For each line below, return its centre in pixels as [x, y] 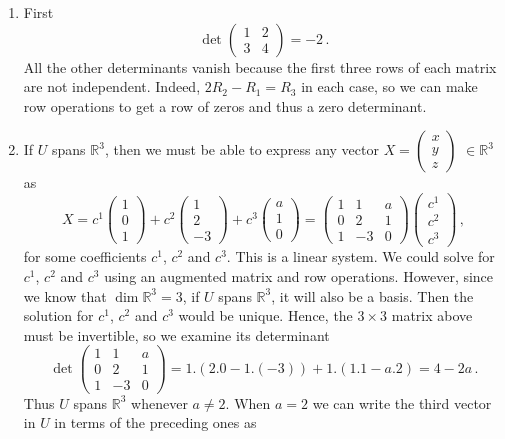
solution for [58, 315]
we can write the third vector [402, 402]
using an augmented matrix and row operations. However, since [299, 275]
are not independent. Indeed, [112, 86]
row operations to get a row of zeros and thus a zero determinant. [225, 105]
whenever [159, 402]
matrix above [432, 315]
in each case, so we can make [389, 86]
